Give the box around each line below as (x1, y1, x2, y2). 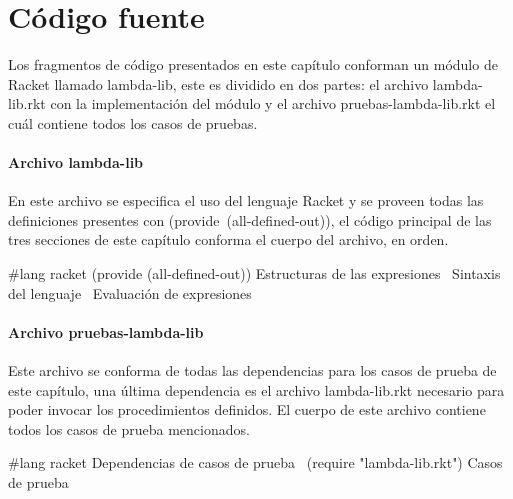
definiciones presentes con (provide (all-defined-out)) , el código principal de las (8, 209, 492, 230)
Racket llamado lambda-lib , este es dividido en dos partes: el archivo (8, 73, 429, 94)
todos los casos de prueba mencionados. (8, 418, 250, 439)
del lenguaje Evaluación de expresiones (8, 282, 252, 303)
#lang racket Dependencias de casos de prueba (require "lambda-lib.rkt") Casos (8, 452, 503, 473)
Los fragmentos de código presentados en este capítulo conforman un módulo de (8, 54, 498, 75)
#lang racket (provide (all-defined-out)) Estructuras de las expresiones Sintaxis (8, 263, 501, 284)
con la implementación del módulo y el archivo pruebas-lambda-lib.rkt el (50, 93, 496, 114)
